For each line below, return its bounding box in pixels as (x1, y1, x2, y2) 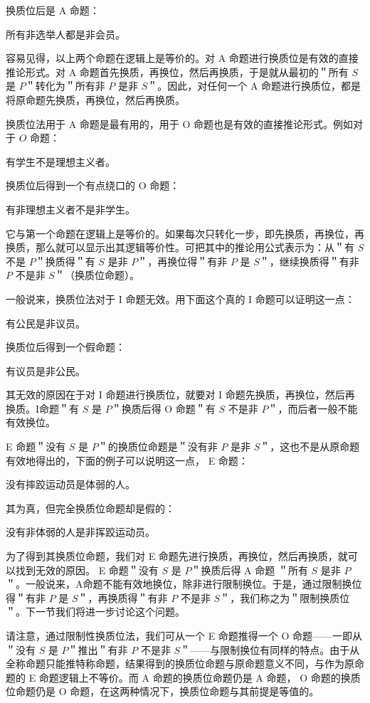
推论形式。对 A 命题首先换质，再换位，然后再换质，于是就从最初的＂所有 (6, 64, 349, 79)
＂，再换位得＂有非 (137, 253, 228, 268)
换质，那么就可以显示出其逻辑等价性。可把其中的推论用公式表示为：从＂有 (6, 240, 354, 255)
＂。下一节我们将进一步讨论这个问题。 (6, 604, 185, 619)
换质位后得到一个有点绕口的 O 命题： (6, 178, 180, 193)
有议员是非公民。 (6, 363, 85, 378)
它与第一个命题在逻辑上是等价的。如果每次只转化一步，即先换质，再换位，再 (6, 226, 364, 240)
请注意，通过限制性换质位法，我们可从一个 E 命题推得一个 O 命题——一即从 (6, 628, 363, 643)
